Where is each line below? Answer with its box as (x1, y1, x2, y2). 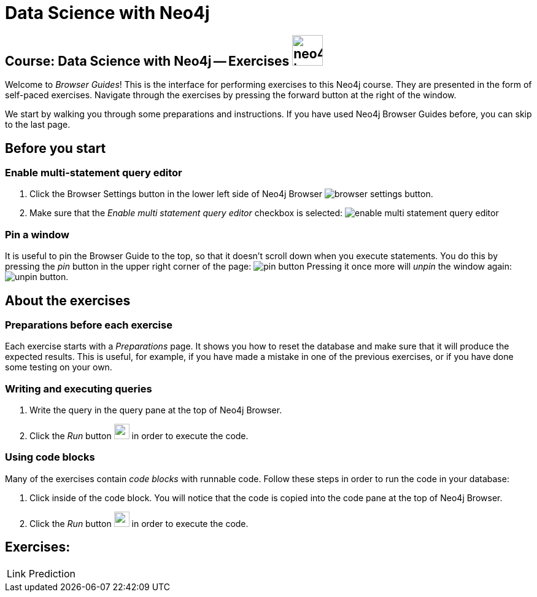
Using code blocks (5, 451, 95, 464)
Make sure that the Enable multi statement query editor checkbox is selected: (29, 208, 343, 219)
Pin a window (5, 228, 70, 241)
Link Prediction (7, 567, 75, 580)
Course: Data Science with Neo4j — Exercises (5, 53, 290, 69)
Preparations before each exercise (5, 318, 172, 331)
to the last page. (5, 119, 71, 130)
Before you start (5, 140, 106, 156)
